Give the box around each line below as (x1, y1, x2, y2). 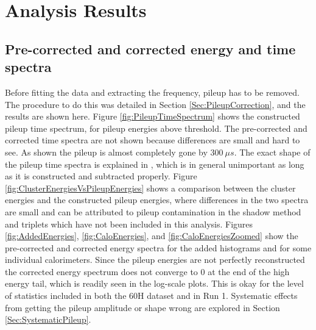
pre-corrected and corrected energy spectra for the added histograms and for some (5, 241, 312, 254)
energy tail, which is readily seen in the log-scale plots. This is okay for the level (5, 277, 304, 290)
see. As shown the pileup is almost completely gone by (5, 145, 208, 158)
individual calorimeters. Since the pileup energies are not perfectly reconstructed (5, 253, 305, 266)
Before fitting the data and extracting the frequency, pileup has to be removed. (5, 85, 300, 98)
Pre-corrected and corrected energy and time (5, 39, 296, 58)
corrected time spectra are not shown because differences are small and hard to (5, 134, 300, 146)
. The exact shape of (234, 145, 311, 158)
